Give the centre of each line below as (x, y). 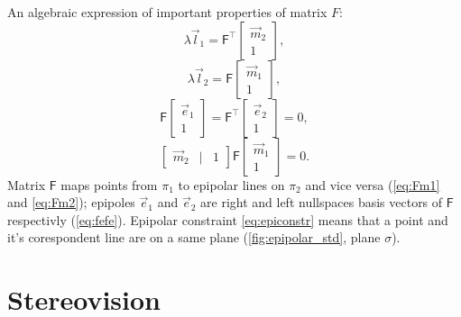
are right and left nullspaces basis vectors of (322, 202)
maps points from (109, 184)
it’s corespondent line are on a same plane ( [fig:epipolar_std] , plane (194, 237)
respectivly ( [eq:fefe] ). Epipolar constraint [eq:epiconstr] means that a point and (228, 219)
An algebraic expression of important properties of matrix (167, 12)
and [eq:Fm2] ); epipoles (71, 202)
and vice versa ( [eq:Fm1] (373, 184)
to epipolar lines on (231, 184)
